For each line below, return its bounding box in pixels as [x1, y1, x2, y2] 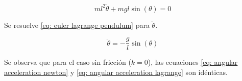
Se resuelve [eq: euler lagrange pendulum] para [4, 19, 150, 30]
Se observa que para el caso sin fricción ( [4, 57, 131, 67]
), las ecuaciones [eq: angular [148, 57, 238, 67]
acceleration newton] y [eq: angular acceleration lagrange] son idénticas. [4, 66, 228, 77]
